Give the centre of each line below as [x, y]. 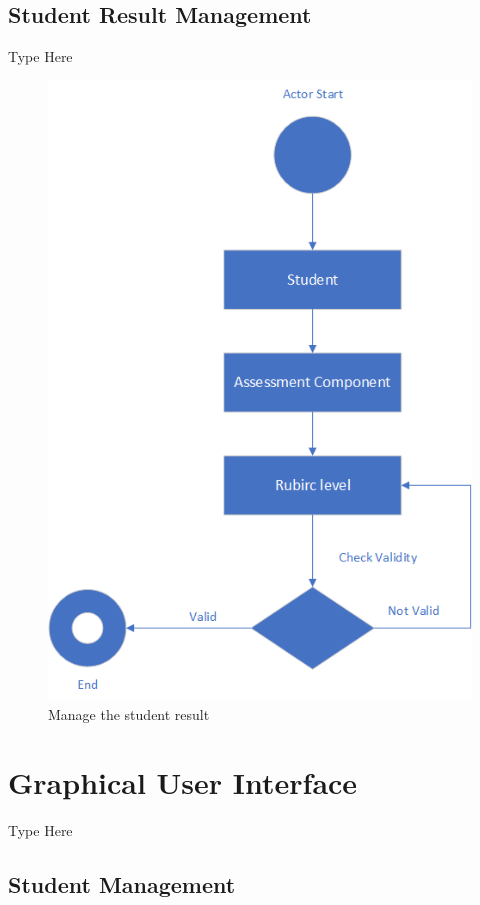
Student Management [122, 884]
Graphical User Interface [183, 782]
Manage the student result [129, 713]
